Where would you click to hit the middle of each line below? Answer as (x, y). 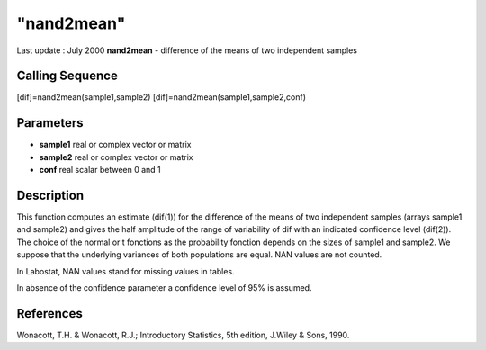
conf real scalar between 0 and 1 (100, 170)
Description (50, 195)
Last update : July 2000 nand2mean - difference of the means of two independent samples (187, 50)
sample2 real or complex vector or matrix (116, 157)
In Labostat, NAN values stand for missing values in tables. (126, 271)
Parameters (50, 123)
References (49, 314)
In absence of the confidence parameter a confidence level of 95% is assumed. (164, 287)
